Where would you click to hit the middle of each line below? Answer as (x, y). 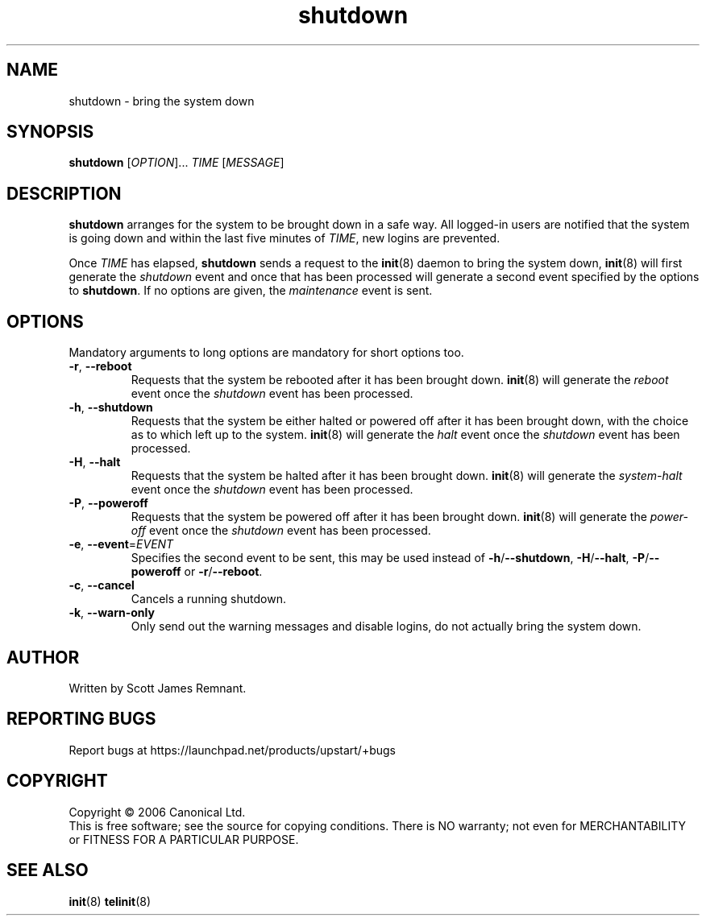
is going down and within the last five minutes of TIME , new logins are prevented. (284, 238)
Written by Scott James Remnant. (158, 688)
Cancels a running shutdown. (208, 599)
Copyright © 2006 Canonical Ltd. (157, 812)
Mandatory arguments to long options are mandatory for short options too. (266, 353)
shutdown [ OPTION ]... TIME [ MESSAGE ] (176, 163)
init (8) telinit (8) (110, 901)
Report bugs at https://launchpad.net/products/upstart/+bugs (232, 750)
